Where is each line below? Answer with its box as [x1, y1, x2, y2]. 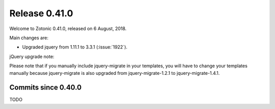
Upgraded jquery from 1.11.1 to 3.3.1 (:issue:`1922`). [22, 44, 127, 50]
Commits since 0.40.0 [9, 83, 81, 92]
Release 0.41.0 [9, 8, 73, 19]
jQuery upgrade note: [9, 53, 54, 60]
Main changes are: [9, 35, 48, 41]
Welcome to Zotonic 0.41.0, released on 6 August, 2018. [9, 25, 127, 32]
